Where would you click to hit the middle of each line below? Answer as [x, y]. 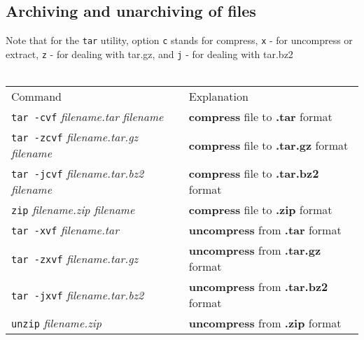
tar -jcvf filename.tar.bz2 [78, 173]
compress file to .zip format [260, 210]
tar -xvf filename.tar [65, 230]
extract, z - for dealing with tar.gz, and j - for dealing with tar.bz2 [149, 54]
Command [37, 97]
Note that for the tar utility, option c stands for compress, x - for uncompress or [179, 40]
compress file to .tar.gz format [268, 145]
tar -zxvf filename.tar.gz [75, 258]
